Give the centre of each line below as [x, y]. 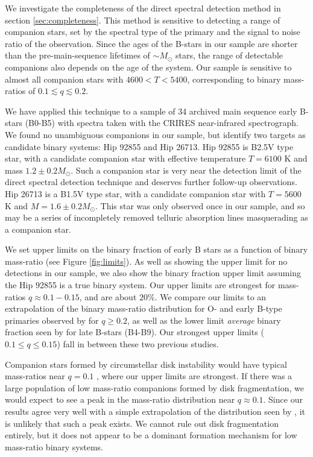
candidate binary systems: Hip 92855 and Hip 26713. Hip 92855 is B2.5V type [149, 146]
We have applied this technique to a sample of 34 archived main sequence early [151, 111]
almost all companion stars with [64, 79]
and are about [111, 296]
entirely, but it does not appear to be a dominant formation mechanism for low [151, 435]
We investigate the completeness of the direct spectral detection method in [143, 8]
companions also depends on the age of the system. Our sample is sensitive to [148, 67]
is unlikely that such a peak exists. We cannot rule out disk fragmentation [142, 423]
